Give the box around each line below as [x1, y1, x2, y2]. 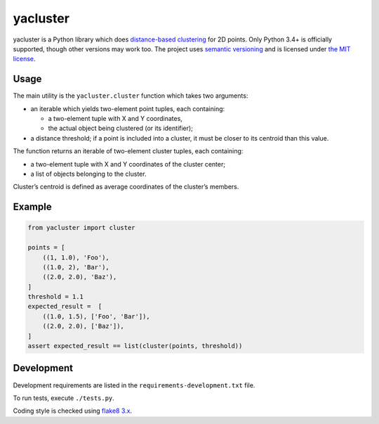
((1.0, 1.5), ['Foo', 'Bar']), [42, 312, 150, 320]
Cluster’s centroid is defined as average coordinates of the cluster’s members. [13, 183, 239, 191]
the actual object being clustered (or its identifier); [48, 124, 193, 133]
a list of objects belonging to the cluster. [30, 169, 147, 178]
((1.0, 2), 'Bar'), [42, 263, 110, 271]
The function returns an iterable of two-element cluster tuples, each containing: [13, 147, 244, 155]
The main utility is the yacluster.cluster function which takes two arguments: [13, 91, 248, 100]
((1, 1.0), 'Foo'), [42, 253, 110, 262]
